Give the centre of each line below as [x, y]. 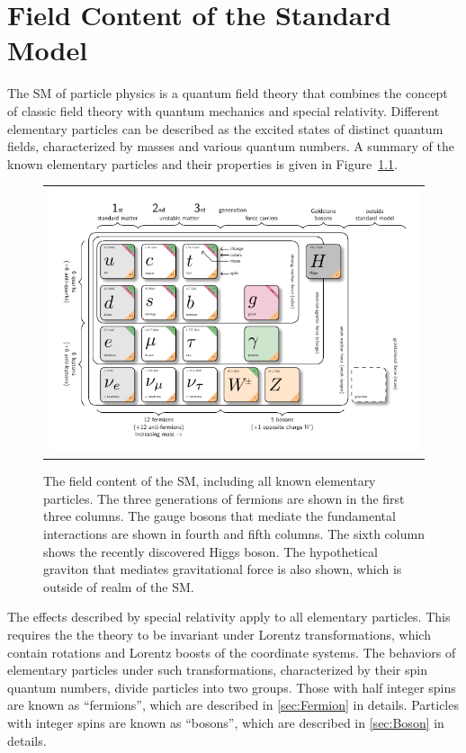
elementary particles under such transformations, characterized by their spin [217, 670]
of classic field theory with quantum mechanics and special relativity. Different [224, 110]
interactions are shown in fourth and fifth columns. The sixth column [234, 534]
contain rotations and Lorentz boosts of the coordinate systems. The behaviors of [232, 652]
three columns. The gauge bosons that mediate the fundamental [220, 516]
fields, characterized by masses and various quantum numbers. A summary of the [231, 146]
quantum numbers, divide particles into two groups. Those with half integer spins [232, 687]
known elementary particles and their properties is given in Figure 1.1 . [202, 163]
